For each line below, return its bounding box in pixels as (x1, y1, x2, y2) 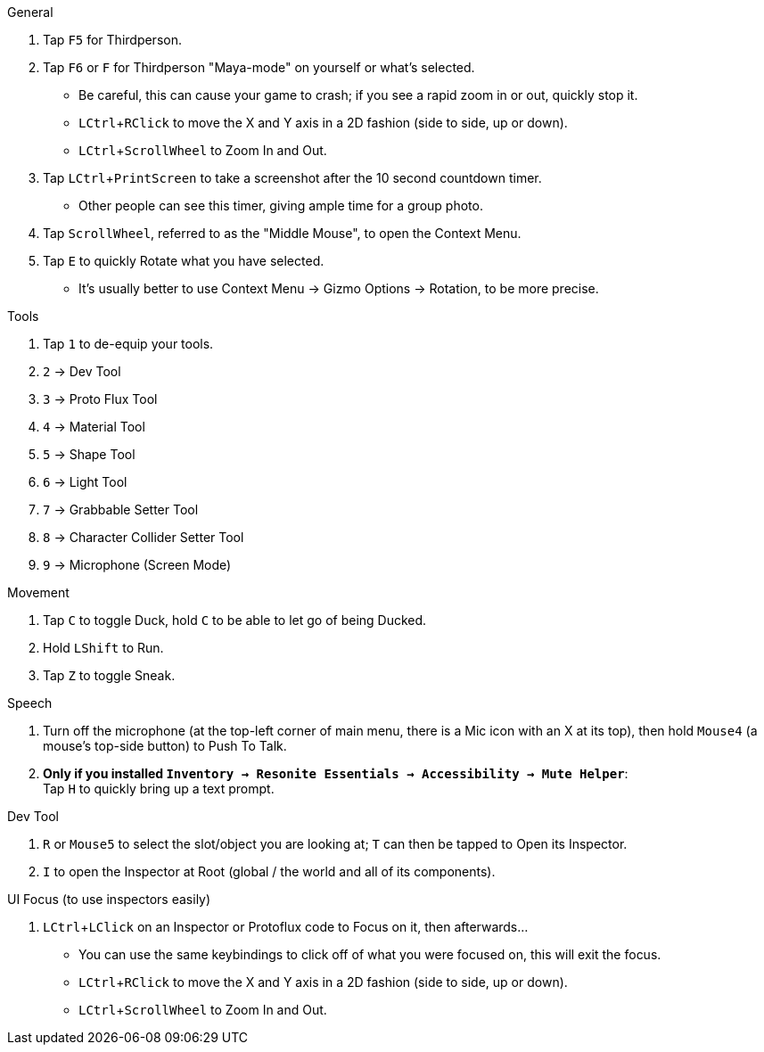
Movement (7, 585, 70, 600)
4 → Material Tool (43, 419, 145, 434)
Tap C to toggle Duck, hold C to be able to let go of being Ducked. (43, 612, 427, 628)
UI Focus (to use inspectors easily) (7, 892, 211, 907)
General (7, 4, 53, 20)
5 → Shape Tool (43, 447, 136, 462)
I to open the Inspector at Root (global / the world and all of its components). (43, 864, 496, 879)
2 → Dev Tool (43, 364, 121, 379)
